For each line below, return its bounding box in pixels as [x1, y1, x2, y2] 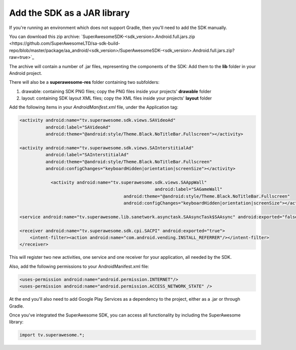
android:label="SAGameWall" [154, 186, 223, 192]
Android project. [9, 70, 42, 76]
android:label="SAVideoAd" [45, 124, 111, 130]
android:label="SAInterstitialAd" [45, 152, 129, 158]
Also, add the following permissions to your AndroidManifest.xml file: [9, 263, 149, 269]
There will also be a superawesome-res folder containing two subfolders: [9, 79, 160, 85]
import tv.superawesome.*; [19, 332, 85, 338]
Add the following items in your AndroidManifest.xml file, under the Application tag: [9, 104, 179, 110]
